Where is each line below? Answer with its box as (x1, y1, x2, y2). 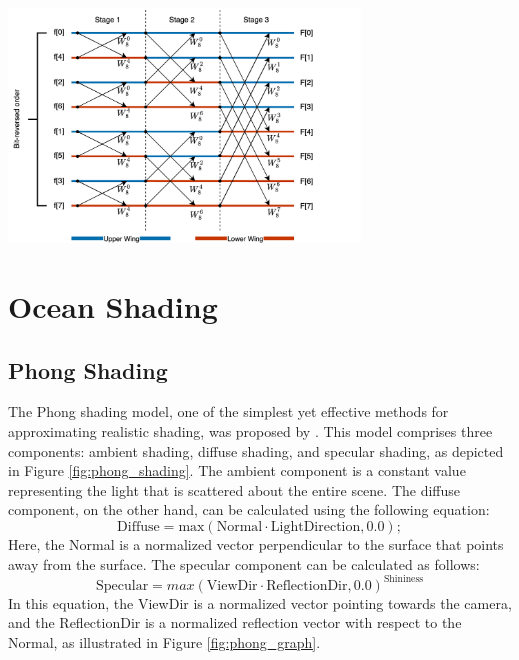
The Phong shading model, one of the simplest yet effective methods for (8, 401, 449, 422)
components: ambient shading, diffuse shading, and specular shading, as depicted (8, 440, 504, 461)
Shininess (383, 574, 424, 585)
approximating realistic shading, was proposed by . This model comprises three (8, 421, 493, 442)
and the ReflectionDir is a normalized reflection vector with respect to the (8, 612, 462, 633)
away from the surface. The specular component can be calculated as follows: (8, 553, 480, 574)
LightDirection (270, 520, 361, 535)
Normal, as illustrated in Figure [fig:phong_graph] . (8, 631, 321, 652)
